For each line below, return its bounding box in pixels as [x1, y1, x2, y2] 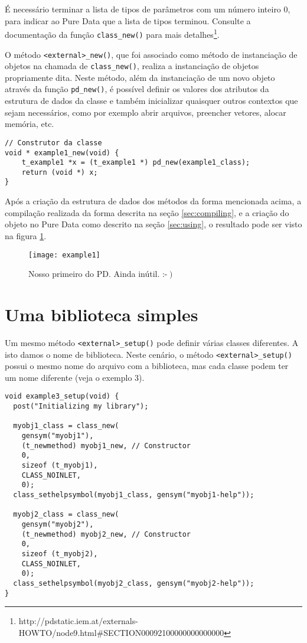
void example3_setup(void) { [5, 392, 119, 401]
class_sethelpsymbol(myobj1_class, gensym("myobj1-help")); [13, 490, 254, 499]
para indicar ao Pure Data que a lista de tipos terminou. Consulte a [5, 14, 251, 27]
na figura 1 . [5, 229, 47, 241]
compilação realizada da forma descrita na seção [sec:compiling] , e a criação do [5, 206, 289, 218]
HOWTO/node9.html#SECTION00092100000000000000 [18, 626, 224, 638]
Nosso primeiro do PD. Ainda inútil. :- [28, 267, 168, 280]
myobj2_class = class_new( [13, 510, 119, 519]
